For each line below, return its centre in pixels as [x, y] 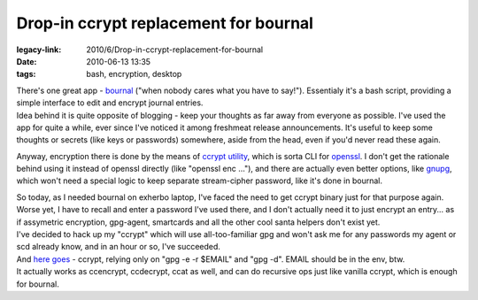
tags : [26, 74]
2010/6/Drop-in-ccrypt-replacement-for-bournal [175, 50]
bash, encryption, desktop [134, 74]
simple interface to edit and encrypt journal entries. [110, 103]
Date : [27, 61]
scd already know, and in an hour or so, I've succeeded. [119, 247]
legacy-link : [39, 50]
